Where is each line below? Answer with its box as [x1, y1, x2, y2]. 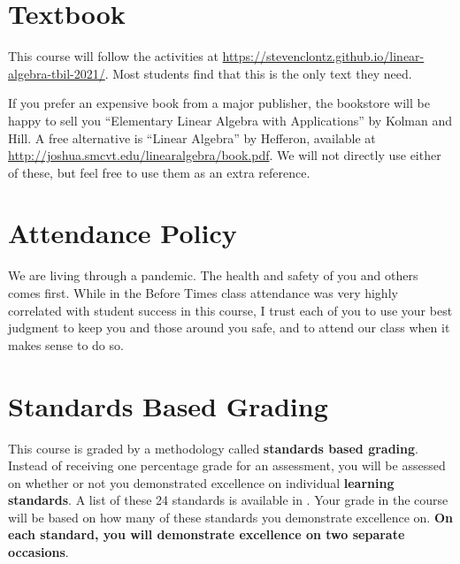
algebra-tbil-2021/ [8, 64, 105, 82]
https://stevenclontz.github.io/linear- [222, 47, 425, 65]
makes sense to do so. [8, 335, 124, 354]
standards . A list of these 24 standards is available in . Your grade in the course [8, 491, 448, 509]
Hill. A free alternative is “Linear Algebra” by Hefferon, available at [8, 128, 376, 147]
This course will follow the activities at [8, 47, 218, 65]
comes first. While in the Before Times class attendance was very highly [8, 284, 398, 301]
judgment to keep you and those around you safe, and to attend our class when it [8, 318, 450, 337]
